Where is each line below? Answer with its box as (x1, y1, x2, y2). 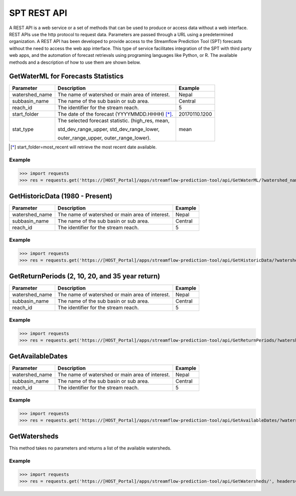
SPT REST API (9, 7, 68, 18)
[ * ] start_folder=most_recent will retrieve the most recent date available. (10, 144, 157, 150)
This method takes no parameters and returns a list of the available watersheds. (9, 445, 172, 451)
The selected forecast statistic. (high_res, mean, (57, 117, 170, 124)
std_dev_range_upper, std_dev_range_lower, (57, 126, 160, 133)
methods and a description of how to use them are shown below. (9, 59, 141, 65)
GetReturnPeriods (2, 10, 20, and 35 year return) (9, 272, 160, 280)
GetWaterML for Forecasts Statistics (9, 72, 124, 81)
